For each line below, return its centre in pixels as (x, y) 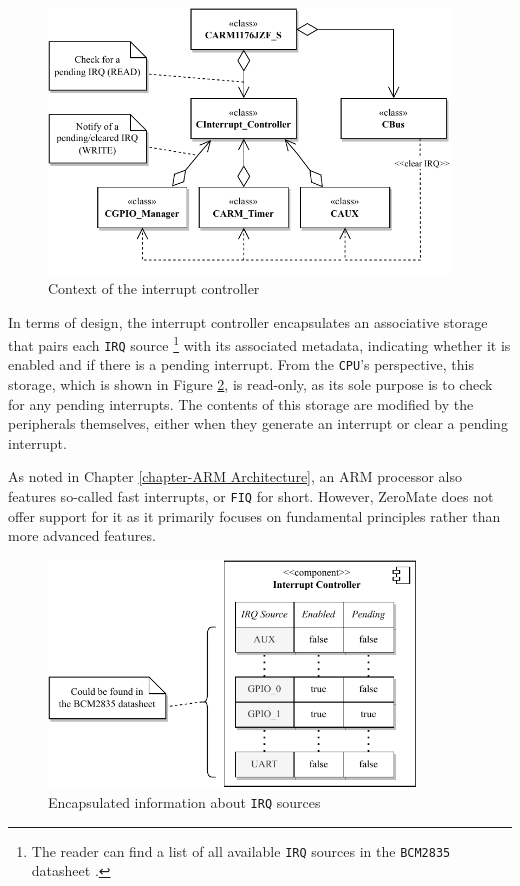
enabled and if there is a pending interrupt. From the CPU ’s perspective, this (241, 364)
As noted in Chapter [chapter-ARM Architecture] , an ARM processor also (235, 476)
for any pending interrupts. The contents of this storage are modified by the (241, 403)
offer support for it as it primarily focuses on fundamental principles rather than (254, 515)
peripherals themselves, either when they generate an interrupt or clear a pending (258, 423)
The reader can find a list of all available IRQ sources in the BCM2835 (241, 850)
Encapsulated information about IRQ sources (184, 802)
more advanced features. (82, 535)
